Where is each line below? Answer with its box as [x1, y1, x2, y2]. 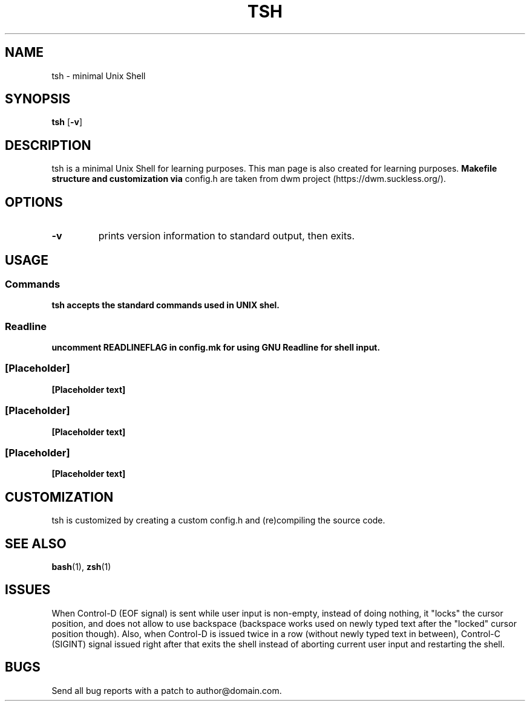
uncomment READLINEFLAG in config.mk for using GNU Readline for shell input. [51, 342, 381, 353]
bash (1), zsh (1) [51, 562, 111, 572]
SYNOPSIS [5, 91, 71, 107]
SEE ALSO [5, 536, 67, 551]
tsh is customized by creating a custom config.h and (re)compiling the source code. [51, 515, 385, 526]
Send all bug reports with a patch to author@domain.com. [51, 685, 282, 696]
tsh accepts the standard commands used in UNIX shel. [51, 300, 280, 311]
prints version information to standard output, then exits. [98, 230, 355, 242]
